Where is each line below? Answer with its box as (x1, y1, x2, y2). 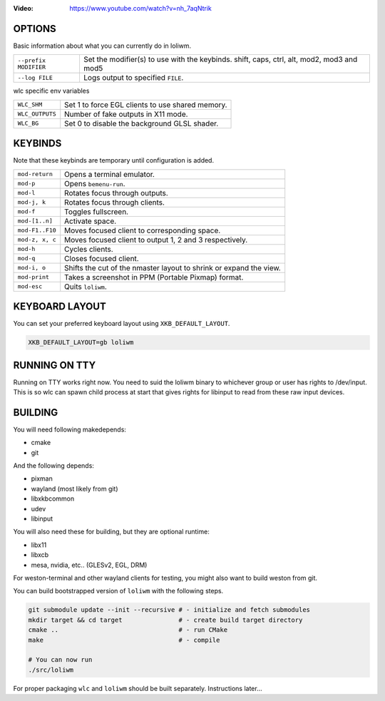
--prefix (17, 57, 46, 64)
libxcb (31, 551, 49, 559)
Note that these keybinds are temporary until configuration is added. (13, 156, 214, 165)
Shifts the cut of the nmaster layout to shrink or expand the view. (64, 262, 281, 272)
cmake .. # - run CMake (28, 626, 228, 634)
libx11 (31, 541, 47, 549)
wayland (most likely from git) (31, 484, 118, 493)
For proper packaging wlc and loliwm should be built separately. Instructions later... (13, 684, 263, 692)
